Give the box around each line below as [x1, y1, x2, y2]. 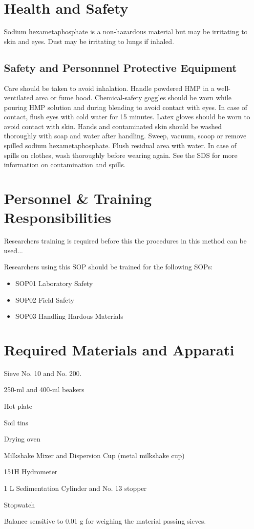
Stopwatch [4, 499, 35, 509]
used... [4, 245, 23, 255]
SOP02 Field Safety [15, 294, 74, 305]
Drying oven [4, 434, 41, 444]
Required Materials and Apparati [4, 339, 234, 359]
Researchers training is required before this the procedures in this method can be [4, 236, 247, 246]
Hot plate [4, 401, 32, 411]
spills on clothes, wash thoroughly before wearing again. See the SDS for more [4, 150, 237, 160]
